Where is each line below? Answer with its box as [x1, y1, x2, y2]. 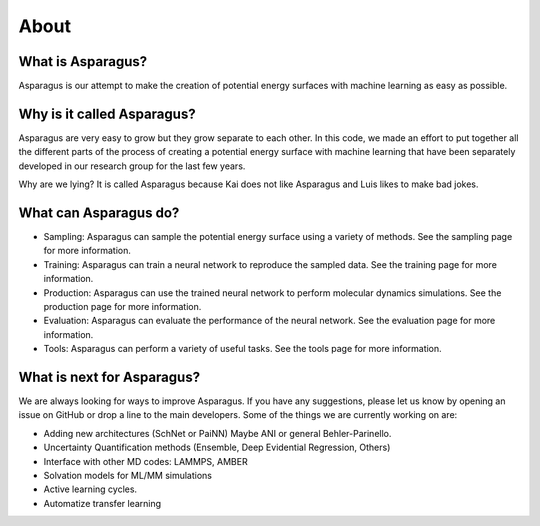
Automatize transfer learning [43, 497, 162, 509]
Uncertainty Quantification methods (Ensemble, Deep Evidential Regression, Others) [43, 441, 391, 454]
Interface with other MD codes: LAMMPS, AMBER [43, 455, 249, 467]
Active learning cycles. [43, 483, 138, 495]
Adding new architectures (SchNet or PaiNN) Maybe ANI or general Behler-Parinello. [43, 427, 392, 439]
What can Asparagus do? [18, 204, 180, 221]
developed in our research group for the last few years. [18, 160, 246, 172]
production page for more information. [43, 301, 202, 312]
